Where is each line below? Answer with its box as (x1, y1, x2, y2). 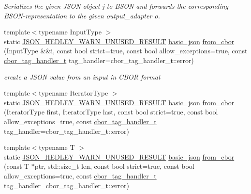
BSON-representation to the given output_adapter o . (4, 10, 160, 20)
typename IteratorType (39, 88, 108, 98)
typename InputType (39, 27, 102, 37)
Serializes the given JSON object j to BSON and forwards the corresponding (4, 1, 229, 11)
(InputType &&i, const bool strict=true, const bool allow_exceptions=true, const (4, 46, 248, 56)
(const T (4, 161, 30, 171)
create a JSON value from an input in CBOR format (4, 71, 161, 81)
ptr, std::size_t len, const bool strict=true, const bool (34, 161, 194, 171)
